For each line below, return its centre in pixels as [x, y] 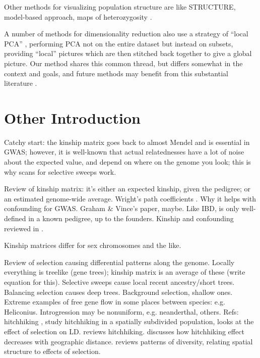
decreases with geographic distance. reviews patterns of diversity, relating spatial [128, 341]
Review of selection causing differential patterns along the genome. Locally [119, 262]
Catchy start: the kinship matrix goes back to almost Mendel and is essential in [127, 142]
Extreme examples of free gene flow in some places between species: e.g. [115, 302]
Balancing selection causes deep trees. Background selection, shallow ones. [118, 292]
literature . [21, 83]
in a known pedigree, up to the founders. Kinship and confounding [131, 218]
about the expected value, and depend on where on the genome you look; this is [127, 162]
